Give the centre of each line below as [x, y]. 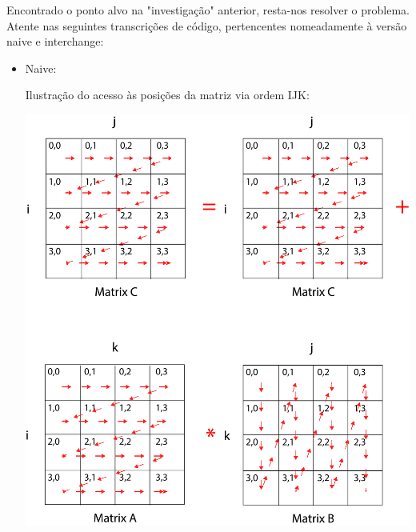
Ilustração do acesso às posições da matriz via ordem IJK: [167, 95]
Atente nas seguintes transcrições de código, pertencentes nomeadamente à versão [207, 25]
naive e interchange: [55, 41]
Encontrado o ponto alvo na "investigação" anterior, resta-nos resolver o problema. [208, 10]
